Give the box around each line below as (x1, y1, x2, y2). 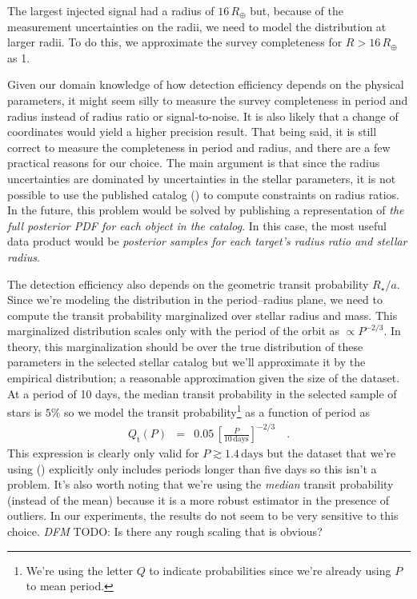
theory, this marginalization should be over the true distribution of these (7, 337, 363, 354)
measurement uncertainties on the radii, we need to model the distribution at (7, 18, 387, 34)
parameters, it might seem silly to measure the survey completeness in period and (7, 91, 408, 108)
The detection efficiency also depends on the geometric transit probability (7, 275, 369, 292)
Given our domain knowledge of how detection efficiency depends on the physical (7, 76, 404, 93)
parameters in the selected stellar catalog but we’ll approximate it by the (7, 353, 366, 370)
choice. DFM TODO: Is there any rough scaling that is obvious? (7, 523, 323, 539)
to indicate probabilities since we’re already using (149, 561, 391, 578)
